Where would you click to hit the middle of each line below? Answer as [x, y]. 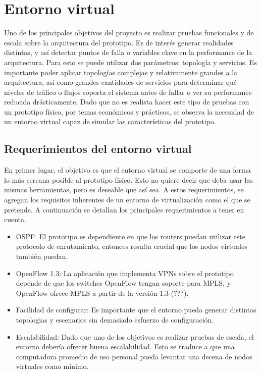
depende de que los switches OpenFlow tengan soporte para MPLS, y [123, 283]
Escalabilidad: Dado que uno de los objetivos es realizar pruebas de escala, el [135, 336]
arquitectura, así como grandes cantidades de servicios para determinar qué [121, 82]
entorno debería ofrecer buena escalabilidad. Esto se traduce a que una [125, 347]
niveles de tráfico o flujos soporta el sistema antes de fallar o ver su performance [128, 92]
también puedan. [42, 256]
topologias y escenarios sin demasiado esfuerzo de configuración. [115, 319]
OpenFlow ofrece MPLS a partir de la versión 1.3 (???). [102, 292]
